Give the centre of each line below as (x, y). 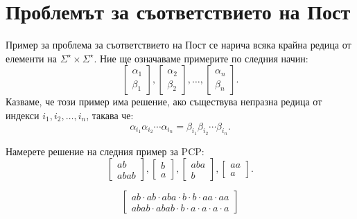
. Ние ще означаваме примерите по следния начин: (201, 58)
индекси (23, 115)
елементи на (31, 58)
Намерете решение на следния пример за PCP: (105, 151)
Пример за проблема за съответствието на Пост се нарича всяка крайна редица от (178, 45)
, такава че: (110, 115)
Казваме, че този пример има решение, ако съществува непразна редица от (164, 102)
